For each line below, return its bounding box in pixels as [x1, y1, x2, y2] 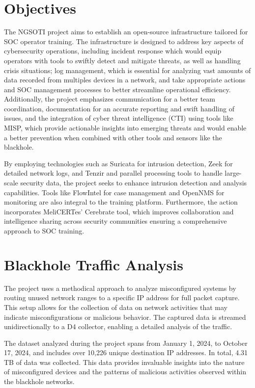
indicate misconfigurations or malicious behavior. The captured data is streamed [4, 311, 246, 322]
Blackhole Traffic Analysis [4, 254, 183, 274]
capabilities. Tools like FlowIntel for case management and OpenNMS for [4, 187, 225, 197]
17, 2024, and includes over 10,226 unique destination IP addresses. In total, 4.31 [4, 347, 248, 358]
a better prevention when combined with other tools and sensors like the [4, 132, 222, 142]
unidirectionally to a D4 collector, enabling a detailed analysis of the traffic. [4, 321, 232, 332]
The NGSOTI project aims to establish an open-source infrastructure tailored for [4, 26, 248, 37]
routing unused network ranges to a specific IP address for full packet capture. [4, 292, 240, 303]
